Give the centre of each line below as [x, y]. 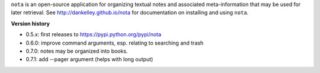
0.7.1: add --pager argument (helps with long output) [89, 59]
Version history [31, 23]
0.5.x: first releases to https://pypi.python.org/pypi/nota [94, 34]
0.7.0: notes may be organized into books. [77, 51]
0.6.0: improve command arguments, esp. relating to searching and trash [115, 43]
